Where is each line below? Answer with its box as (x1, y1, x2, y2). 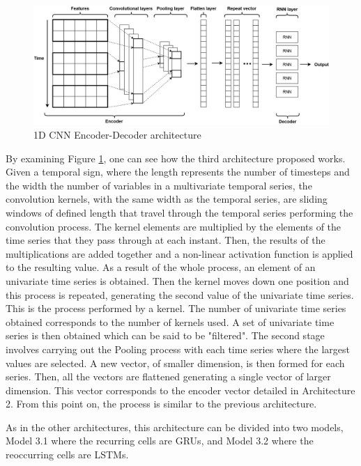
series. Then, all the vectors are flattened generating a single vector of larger (6, 369, 331, 384)
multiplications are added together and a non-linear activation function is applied (6, 246, 353, 261)
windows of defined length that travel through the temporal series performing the (6, 205, 353, 219)
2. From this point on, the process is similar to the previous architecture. (6, 396, 317, 411)
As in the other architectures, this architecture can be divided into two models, (6, 419, 344, 434)
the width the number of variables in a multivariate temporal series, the (6, 178, 312, 192)
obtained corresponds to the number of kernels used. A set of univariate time (6, 314, 335, 329)
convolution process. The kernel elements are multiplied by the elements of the (6, 219, 341, 233)
